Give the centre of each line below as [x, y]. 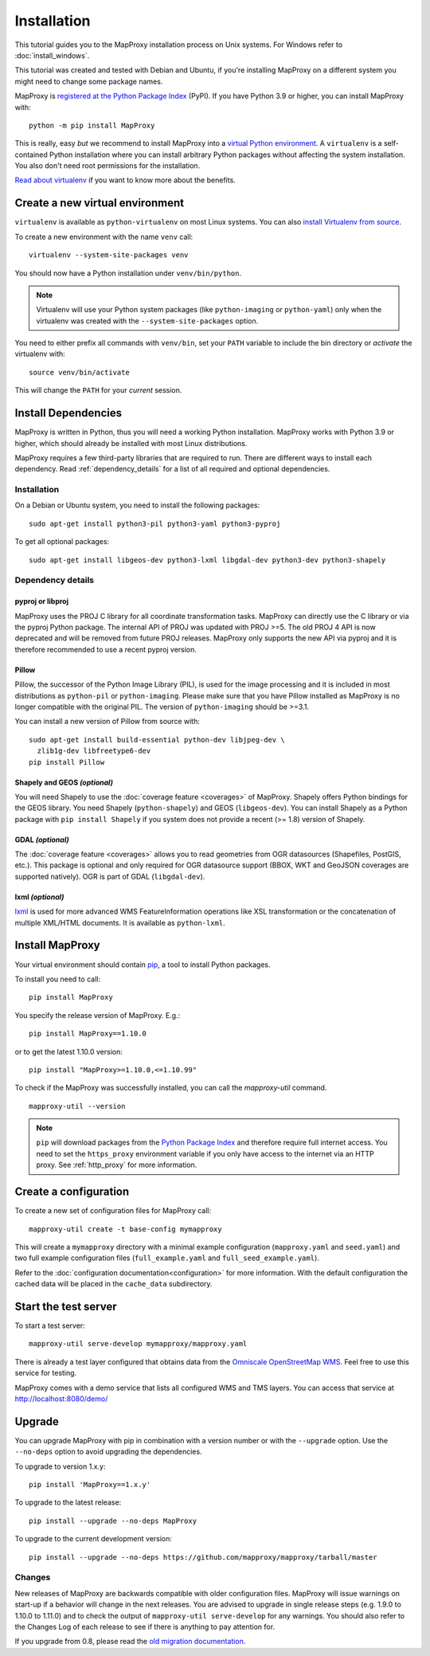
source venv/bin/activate [80, 372]
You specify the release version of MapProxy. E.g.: [98, 1015]
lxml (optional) [39, 897]
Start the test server [66, 1306]
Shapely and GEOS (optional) [64, 782]
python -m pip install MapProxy [92, 125]
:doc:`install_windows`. [52, 55]
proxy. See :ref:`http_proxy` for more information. [117, 1165]
